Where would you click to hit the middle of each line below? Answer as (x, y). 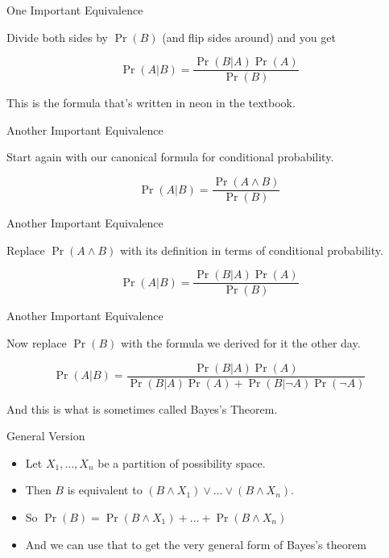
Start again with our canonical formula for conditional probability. (170, 157)
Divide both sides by (57, 37)
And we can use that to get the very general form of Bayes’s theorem (196, 544)
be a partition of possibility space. (182, 462)
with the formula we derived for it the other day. (240, 342)
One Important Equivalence (75, 10)
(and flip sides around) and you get (249, 37)
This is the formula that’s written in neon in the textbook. (151, 103)
